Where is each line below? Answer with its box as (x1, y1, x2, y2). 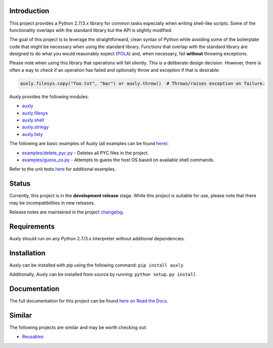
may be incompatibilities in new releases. (9, 200, 96, 206)
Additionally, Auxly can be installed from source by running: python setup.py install (9, 271, 196, 278)
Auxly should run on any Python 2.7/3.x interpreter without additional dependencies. (9, 235, 186, 241)
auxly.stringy (22, 124, 49, 130)
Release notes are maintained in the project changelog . (9, 209, 124, 215)
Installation (9, 248, 45, 257)
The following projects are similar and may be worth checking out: (9, 324, 147, 331)
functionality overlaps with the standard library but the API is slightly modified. (9, 27, 172, 33)
